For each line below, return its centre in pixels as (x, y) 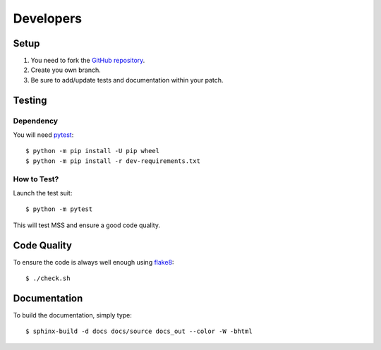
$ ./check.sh (48, 278)
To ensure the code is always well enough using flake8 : (93, 262)
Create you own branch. (66, 70)
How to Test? (36, 179)
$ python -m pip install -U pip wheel (93, 151)
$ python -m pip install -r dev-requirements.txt (113, 161)
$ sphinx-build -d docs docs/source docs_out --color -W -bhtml (139, 331)
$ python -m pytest (59, 209)
